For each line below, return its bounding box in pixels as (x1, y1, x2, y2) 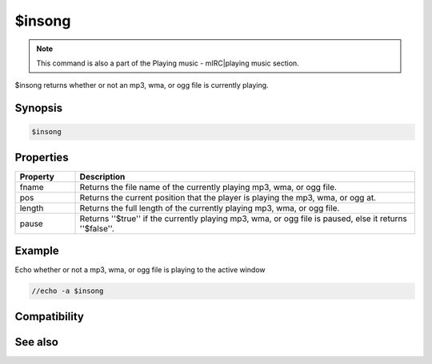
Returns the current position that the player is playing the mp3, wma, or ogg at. (79, 192, 376, 203)
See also (14, 335, 59, 349)
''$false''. (79, 223, 115, 234)
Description (79, 171, 126, 182)
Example (14, 244, 59, 258)
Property (19, 171, 55, 182)
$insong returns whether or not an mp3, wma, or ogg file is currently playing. (14, 81, 269, 90)
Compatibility (14, 310, 84, 323)
